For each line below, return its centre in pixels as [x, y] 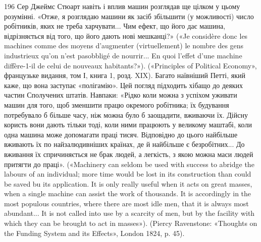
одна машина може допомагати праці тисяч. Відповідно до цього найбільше [121, 134]
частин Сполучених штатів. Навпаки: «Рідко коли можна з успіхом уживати [121, 95]
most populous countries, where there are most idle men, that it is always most [126, 203]
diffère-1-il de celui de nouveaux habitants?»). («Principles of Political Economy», [130, 65]
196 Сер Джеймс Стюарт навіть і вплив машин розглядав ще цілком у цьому [122, 6]
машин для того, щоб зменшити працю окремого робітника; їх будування [117, 104]
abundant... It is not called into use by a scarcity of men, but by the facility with [129, 213]
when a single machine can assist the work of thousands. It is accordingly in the [128, 193]
